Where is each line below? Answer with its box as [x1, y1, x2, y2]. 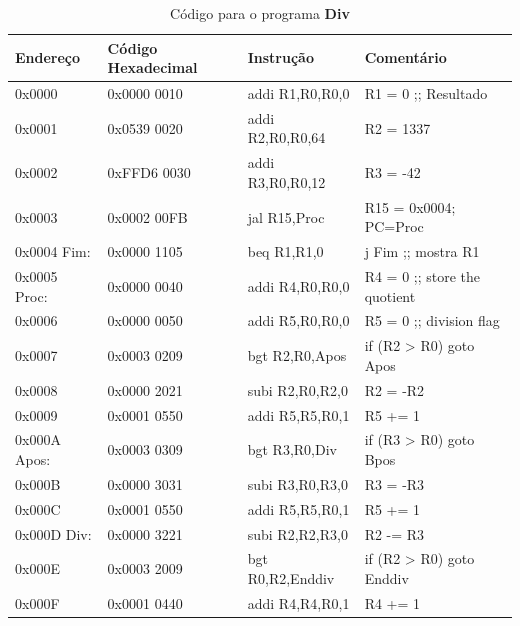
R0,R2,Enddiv [247, 568, 335, 588]
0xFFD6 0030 [107, 162, 191, 183]
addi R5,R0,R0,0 [247, 310, 350, 331]
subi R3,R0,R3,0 [247, 473, 348, 494]
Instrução [247, 47, 314, 68]
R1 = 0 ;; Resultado [364, 83, 488, 104]
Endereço [15, 47, 81, 68]
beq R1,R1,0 [247, 241, 324, 262]
